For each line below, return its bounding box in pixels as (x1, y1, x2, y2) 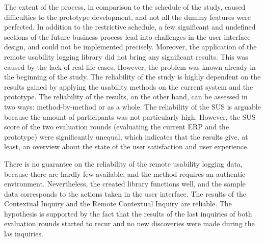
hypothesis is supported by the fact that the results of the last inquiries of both (4, 208, 252, 219)
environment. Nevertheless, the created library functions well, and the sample (4, 178, 246, 189)
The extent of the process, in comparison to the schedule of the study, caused (4, 2, 246, 12)
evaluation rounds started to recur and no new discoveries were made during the (4, 218, 255, 229)
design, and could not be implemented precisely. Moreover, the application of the (4, 41, 257, 52)
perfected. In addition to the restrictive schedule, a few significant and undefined (4, 21, 256, 32)
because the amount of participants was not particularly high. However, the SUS (4, 111, 256, 122)
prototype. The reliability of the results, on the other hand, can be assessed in (4, 91, 248, 102)
